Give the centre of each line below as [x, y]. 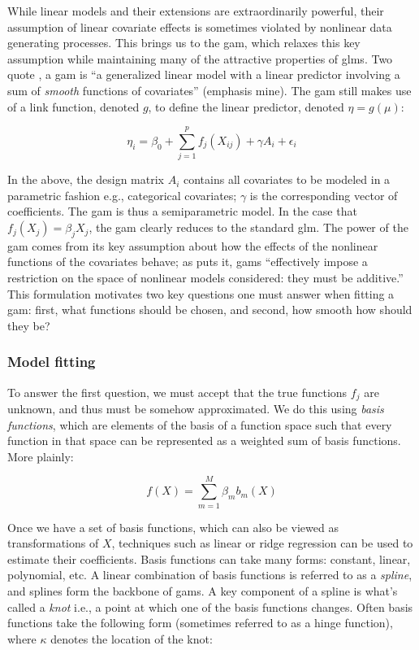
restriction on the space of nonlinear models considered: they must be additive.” [205, 278]
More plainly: [41, 456]
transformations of [53, 543]
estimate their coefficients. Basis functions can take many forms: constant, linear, [209, 558]
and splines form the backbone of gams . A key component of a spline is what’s [203, 590]
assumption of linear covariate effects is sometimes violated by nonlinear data [200, 26]
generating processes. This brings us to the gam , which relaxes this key [184, 43]
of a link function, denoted [73, 106]
